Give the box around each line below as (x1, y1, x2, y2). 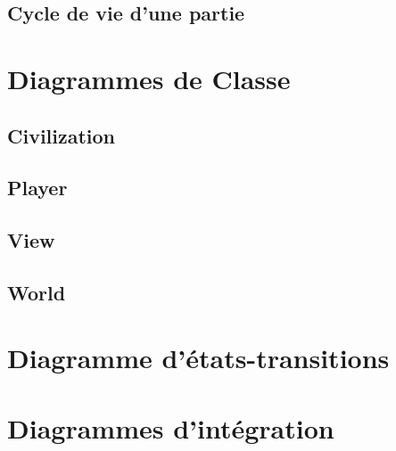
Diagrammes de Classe (7, 60, 291, 96)
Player (7, 174, 68, 201)
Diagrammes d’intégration (7, 409, 334, 446)
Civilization (7, 121, 116, 149)
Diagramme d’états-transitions (7, 340, 390, 376)
